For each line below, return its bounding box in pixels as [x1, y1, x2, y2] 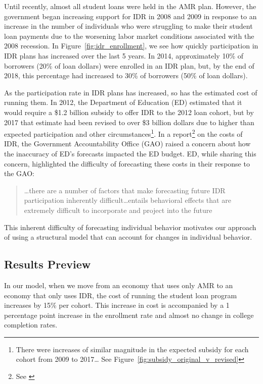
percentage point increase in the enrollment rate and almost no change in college [4, 309, 254, 320]
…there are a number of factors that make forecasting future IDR [24, 185, 226, 195]
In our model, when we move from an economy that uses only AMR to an [4, 280, 233, 290]
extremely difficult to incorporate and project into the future [24, 204, 212, 215]
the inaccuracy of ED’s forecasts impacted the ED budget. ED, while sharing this [4, 148, 256, 158]
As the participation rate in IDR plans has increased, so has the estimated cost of [4, 87, 257, 97]
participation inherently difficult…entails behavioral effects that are [24, 195, 231, 205]
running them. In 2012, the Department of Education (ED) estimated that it [4, 97, 242, 107]
